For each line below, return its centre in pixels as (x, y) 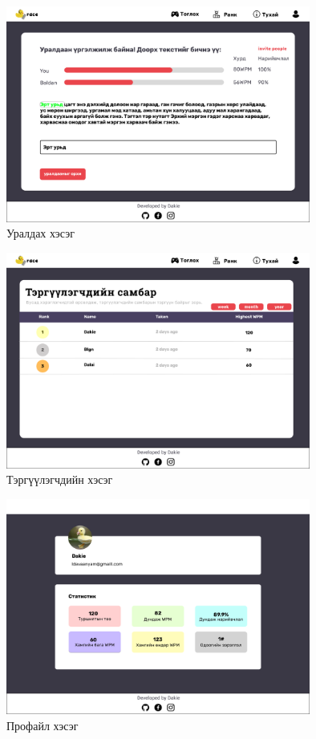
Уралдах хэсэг (41, 233)
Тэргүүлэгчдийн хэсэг (60, 479)
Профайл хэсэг (43, 726)
